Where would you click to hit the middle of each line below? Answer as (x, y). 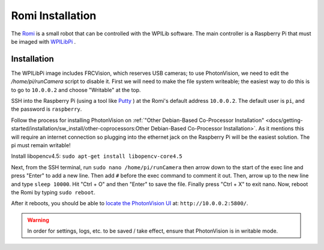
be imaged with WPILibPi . (43, 41)
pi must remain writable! (41, 145)
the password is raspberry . (46, 109)
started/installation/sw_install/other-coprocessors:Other (80, 129)
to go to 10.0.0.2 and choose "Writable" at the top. (76, 90)
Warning (38, 220)
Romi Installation (54, 16)
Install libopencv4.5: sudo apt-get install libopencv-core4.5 (97, 156)
